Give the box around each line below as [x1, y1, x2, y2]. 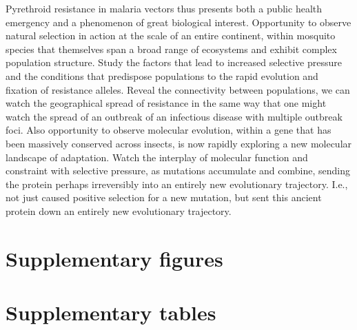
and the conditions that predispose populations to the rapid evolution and [6, 68, 318, 83]
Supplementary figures [6, 244, 223, 272]
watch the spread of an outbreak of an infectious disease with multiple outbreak [6, 109, 343, 123]
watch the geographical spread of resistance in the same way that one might [6, 96, 327, 110]
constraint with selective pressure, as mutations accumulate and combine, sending [6, 163, 350, 178]
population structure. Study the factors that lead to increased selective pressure [6, 55, 342, 70]
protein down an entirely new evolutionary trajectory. [6, 203, 232, 218]
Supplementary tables [6, 298, 216, 327]
